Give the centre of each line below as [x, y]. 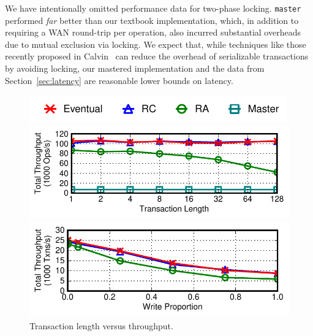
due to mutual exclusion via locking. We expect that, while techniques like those [156, 44]
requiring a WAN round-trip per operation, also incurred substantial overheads [153, 32]
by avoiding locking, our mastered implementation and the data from [135, 68]
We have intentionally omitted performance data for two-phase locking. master [153, 8]
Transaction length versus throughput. [101, 325]
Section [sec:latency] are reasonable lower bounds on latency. [119, 80]
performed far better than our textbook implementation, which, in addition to [152, 20]
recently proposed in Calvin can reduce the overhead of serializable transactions [157, 56]
